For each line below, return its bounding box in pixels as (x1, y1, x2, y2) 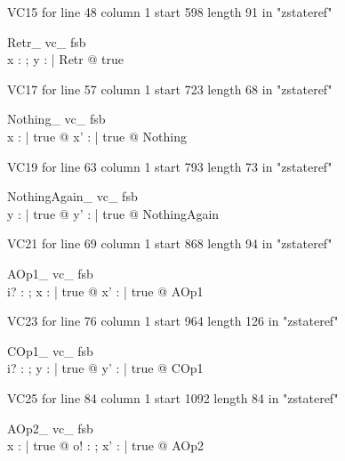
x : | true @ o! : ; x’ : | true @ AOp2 (7, 436, 204, 455)
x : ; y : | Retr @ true (7, 50, 124, 69)
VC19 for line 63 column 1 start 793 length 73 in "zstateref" (7, 157, 333, 175)
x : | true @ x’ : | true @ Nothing (7, 126, 187, 145)
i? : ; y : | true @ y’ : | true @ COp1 (7, 359, 204, 377)
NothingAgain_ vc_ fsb (7, 187, 138, 206)
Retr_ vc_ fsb (7, 32, 86, 51)
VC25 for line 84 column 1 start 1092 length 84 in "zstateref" (7, 388, 339, 407)
